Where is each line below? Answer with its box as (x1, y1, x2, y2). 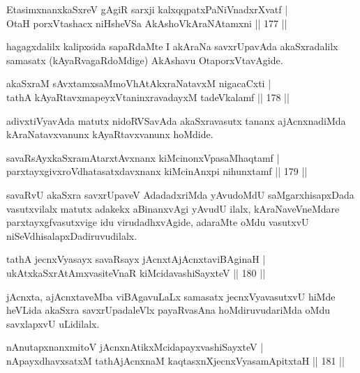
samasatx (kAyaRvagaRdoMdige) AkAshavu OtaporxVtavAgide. (6, 52, 283, 67)
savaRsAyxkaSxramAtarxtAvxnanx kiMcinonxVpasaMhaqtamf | (6, 150, 280, 165)
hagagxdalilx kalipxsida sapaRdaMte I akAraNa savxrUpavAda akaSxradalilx (6, 39, 338, 54)
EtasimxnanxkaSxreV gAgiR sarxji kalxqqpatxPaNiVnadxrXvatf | (6, 2, 288, 16)
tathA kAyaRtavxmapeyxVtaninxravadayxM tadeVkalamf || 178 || (6, 89, 290, 104)
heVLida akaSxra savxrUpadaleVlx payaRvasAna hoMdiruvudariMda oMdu (6, 303, 330, 317)
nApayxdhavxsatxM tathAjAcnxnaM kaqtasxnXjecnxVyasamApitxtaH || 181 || (6, 353, 345, 367)
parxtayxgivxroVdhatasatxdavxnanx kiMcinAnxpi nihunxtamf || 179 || (6, 164, 308, 178)
